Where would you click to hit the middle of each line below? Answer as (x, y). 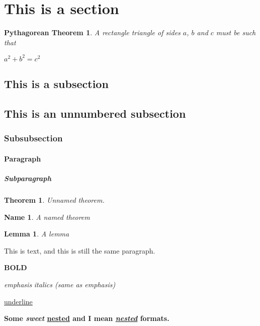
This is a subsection (56, 84)
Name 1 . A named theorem (47, 217)
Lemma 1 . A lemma (37, 234)
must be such (236, 32)
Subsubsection (33, 138)
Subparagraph (28, 178)
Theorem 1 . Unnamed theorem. (54, 199)
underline (18, 301)
